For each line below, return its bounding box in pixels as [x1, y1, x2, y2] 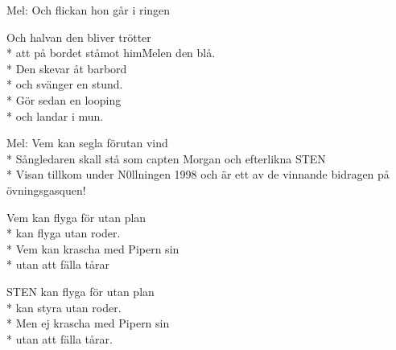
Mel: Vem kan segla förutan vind [6, 134, 168, 151]
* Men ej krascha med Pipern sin [6, 315, 170, 331]
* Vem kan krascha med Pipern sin [6, 240, 179, 257]
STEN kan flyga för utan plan [6, 282, 155, 299]
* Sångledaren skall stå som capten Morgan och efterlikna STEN [6, 150, 326, 167]
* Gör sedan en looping [6, 91, 122, 108]
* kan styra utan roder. [6, 299, 122, 315]
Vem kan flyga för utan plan [6, 208, 146, 225]
